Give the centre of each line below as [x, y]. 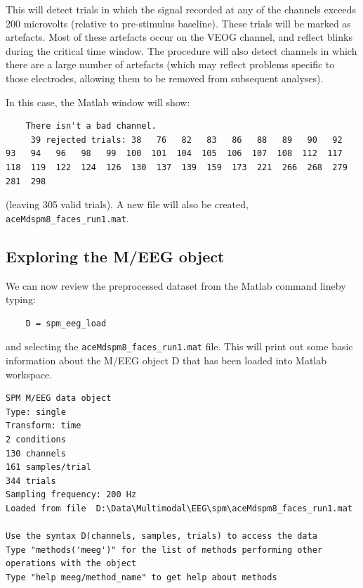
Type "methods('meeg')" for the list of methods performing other [164, 550]
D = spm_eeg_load [66, 323]
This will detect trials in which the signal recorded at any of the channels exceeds [181, 9]
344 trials [31, 481]
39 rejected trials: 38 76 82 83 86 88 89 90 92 [186, 140]
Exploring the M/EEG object [115, 256]
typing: [21, 299]
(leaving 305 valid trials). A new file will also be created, [127, 204]
